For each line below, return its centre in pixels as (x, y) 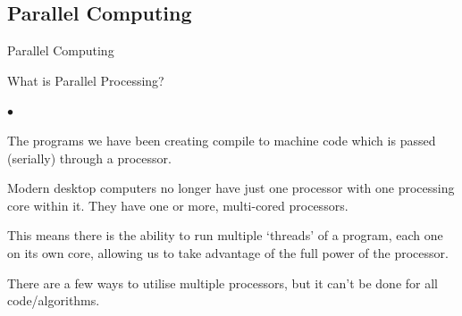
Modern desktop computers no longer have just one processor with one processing (231, 188)
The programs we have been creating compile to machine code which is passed (222, 140)
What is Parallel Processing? (86, 80)
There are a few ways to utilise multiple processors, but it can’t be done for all (223, 283)
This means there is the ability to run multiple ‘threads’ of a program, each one (225, 235)
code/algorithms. (54, 300)
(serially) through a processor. (89, 158)
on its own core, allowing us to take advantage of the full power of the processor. (228, 252)
